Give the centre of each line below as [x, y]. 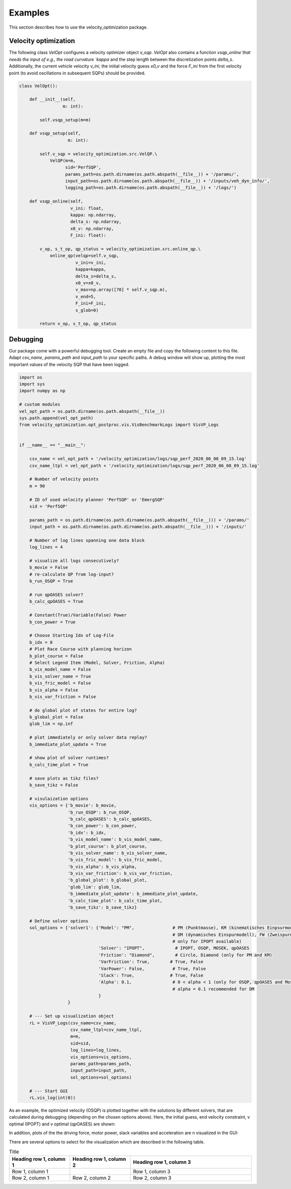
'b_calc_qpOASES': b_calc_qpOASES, [110, 819]
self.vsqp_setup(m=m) [65, 120]
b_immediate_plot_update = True [68, 744]
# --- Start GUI [48, 1091]
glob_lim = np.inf [51, 724]
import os [31, 377]
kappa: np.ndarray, [93, 215]
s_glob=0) [87, 310]
